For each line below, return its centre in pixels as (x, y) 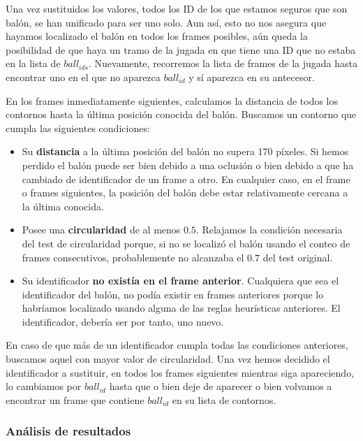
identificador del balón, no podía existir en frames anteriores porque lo (173, 294)
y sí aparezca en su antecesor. (252, 77)
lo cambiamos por (44, 386)
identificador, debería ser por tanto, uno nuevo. (123, 321)
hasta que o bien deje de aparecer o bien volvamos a (221, 386)
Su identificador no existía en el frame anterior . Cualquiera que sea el (180, 281)
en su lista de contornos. (224, 399)
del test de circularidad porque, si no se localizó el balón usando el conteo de (186, 243)
